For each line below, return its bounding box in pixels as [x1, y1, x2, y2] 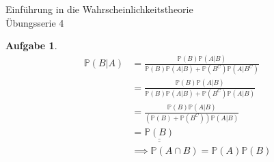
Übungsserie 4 [5, 15, 64, 29]
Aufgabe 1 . [5, 38, 57, 53]
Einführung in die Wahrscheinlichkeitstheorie [5, 2, 193, 16]
